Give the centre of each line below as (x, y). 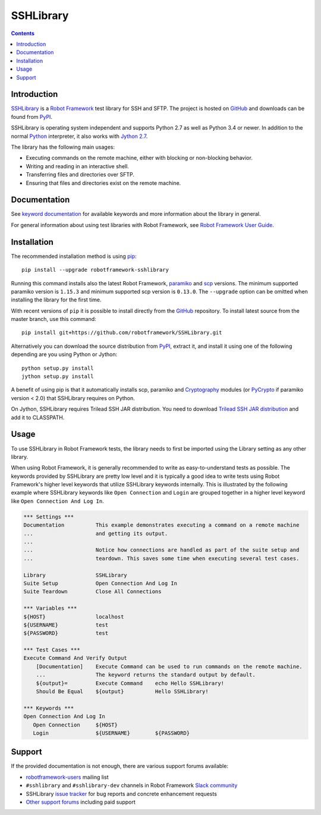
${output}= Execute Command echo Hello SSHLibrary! (130, 683)
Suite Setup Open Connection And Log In (100, 583)
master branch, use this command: (53, 319)
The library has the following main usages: (63, 147)
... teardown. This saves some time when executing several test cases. (161, 558)
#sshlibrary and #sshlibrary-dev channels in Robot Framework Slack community (132, 785)
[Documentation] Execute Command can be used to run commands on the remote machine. (169, 666)
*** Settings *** (49, 517)
